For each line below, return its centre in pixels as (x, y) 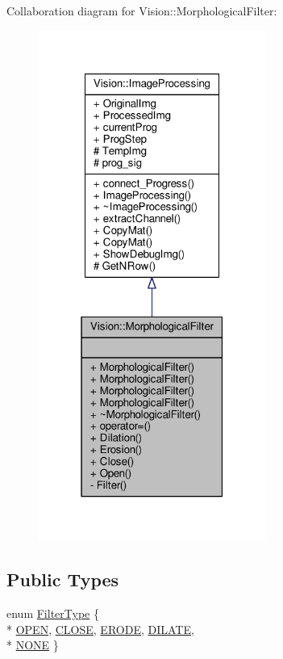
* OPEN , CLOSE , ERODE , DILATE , (100, 629)
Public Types (63, 579)
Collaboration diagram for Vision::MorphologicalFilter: (142, 10)
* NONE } (33, 645)
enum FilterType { (53, 613)
